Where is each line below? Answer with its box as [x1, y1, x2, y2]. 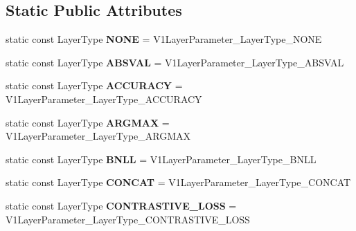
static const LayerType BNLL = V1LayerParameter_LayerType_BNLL [6, 151, 317, 166]
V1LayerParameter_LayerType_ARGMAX [6, 129, 191, 143]
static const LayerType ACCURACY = [6, 78, 183, 93]
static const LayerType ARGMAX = [6, 115, 170, 129]
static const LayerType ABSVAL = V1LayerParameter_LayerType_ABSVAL [6, 55, 344, 69]
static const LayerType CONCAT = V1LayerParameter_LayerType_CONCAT [6, 175, 351, 190]
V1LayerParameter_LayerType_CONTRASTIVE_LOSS [6, 212, 250, 226]
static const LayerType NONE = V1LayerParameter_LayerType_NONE [6, 32, 322, 46]
